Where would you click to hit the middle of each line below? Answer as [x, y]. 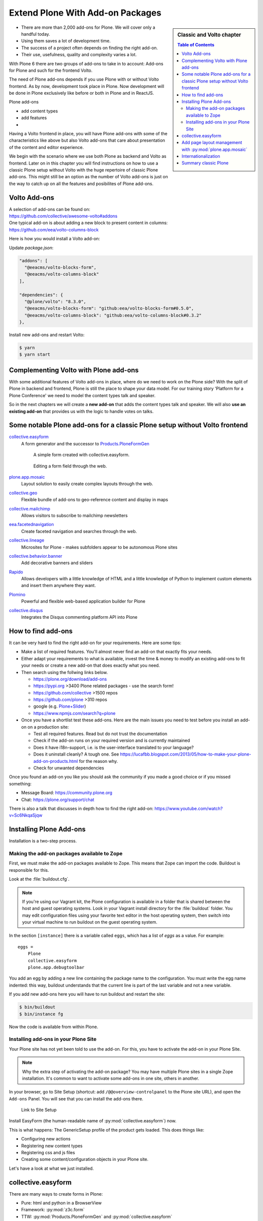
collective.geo [23, 493]
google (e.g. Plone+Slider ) [60, 706]
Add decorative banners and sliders [57, 563]
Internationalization [201, 156]
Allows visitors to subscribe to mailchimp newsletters [75, 515]
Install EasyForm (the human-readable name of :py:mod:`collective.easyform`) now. [93, 1121]
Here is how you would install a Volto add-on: [55, 239]
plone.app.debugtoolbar [56, 968]
